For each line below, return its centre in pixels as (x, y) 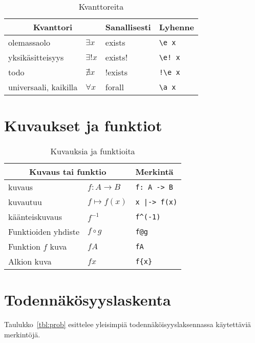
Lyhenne (176, 27)
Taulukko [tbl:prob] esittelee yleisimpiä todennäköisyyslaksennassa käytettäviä (128, 324)
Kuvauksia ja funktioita (93, 151)
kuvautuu (25, 202)
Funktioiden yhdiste (44, 232)
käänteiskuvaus (35, 217)
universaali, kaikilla (43, 87)
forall (114, 87)
